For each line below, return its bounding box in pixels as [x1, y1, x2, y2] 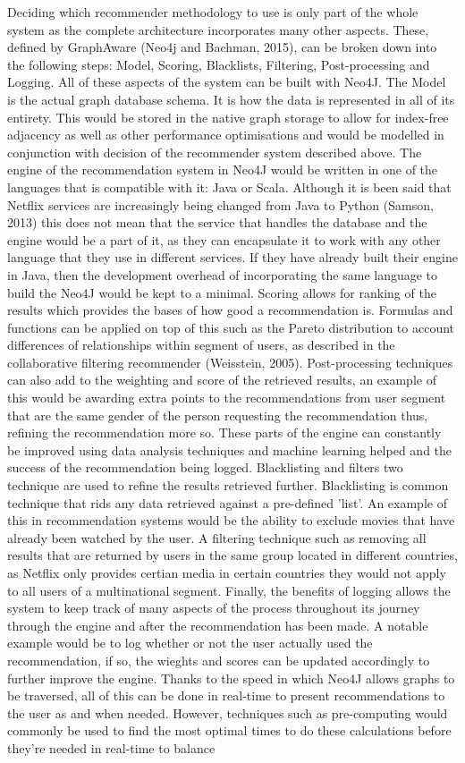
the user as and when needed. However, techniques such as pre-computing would [7, 703, 448, 722]
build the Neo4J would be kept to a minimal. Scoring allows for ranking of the [7, 283, 436, 301]
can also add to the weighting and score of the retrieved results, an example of [7, 370, 436, 389]
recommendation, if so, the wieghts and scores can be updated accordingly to [7, 650, 430, 669]
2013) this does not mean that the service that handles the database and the [7, 213, 427, 232]
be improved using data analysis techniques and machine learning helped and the [7, 440, 452, 459]
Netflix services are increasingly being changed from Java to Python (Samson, [7, 195, 434, 214]
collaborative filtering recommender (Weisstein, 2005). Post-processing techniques [7, 352, 453, 371]
